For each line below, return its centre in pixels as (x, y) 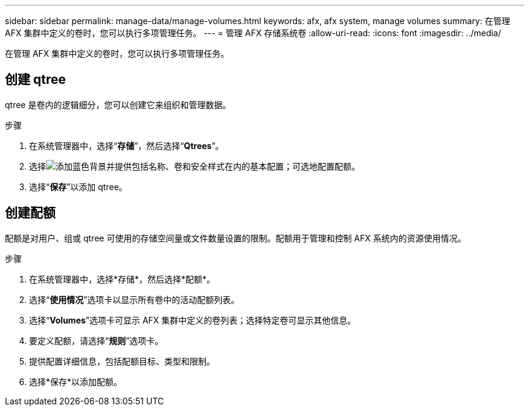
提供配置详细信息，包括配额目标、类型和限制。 (122, 361)
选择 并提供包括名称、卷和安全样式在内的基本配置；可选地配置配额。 (194, 166)
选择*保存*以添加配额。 (76, 381)
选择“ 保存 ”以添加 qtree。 (78, 186)
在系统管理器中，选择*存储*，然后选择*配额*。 (122, 279)
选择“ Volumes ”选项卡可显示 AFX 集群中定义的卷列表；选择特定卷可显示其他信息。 (193, 320)
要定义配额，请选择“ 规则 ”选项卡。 (96, 340)
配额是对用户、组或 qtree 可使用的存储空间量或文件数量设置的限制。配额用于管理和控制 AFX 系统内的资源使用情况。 (236, 238)
